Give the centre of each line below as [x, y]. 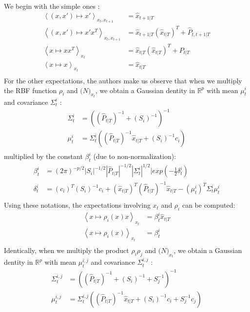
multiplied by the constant [43, 156]
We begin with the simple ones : [52, 6]
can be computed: [209, 205]
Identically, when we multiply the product [67, 250]
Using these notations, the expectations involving [77, 205]
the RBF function [30, 90]
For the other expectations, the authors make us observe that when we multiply [123, 80]
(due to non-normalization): [135, 156]
